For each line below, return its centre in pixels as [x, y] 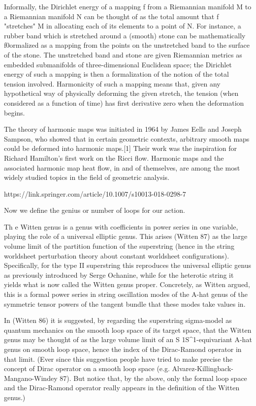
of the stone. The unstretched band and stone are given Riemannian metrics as [123, 54]
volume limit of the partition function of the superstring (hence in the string [119, 246]
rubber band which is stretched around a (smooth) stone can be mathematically [125, 35]
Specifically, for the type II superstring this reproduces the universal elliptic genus [128, 265]
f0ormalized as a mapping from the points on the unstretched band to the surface [127, 45]
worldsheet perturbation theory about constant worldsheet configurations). [117, 255]
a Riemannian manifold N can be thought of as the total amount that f [112, 16]
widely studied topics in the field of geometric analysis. [87, 177]
